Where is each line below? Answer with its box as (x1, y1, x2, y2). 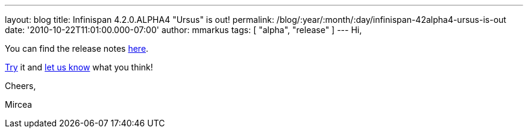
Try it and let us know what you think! (5, 62, 153, 72)
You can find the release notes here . (5, 43, 149, 54)
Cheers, (5, 81, 36, 91)
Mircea (5, 99, 33, 110)
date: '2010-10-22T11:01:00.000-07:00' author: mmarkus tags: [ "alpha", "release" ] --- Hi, (5, 25, 362, 35)
